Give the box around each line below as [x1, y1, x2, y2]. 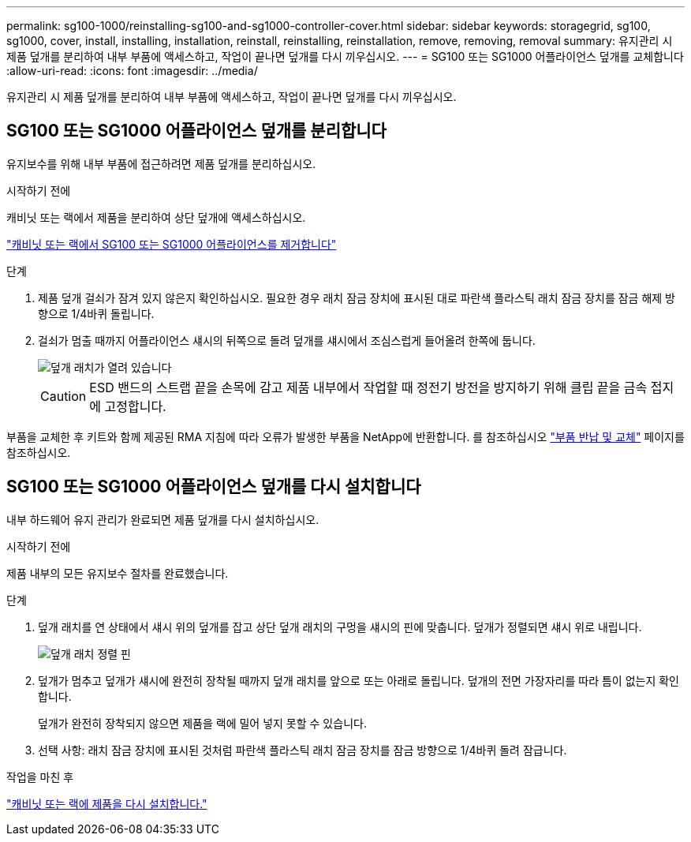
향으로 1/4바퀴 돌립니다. [38, 306, 155, 320]
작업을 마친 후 [6, 769, 74, 784]
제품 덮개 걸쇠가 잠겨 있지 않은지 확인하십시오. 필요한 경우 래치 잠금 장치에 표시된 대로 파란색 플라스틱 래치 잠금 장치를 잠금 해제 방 [38, 290, 675, 305]
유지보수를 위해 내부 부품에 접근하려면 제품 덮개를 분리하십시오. [6, 156, 316, 170]
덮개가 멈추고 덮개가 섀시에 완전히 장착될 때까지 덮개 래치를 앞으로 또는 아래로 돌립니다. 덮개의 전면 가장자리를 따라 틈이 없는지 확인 [38, 673, 680, 687]
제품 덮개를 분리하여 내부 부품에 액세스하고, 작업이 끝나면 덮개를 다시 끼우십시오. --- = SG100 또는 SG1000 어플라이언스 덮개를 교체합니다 [6, 50, 684, 63]
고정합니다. [104, 398, 166, 414]
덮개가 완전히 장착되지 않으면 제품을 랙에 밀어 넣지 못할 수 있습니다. [38, 716, 367, 730]
